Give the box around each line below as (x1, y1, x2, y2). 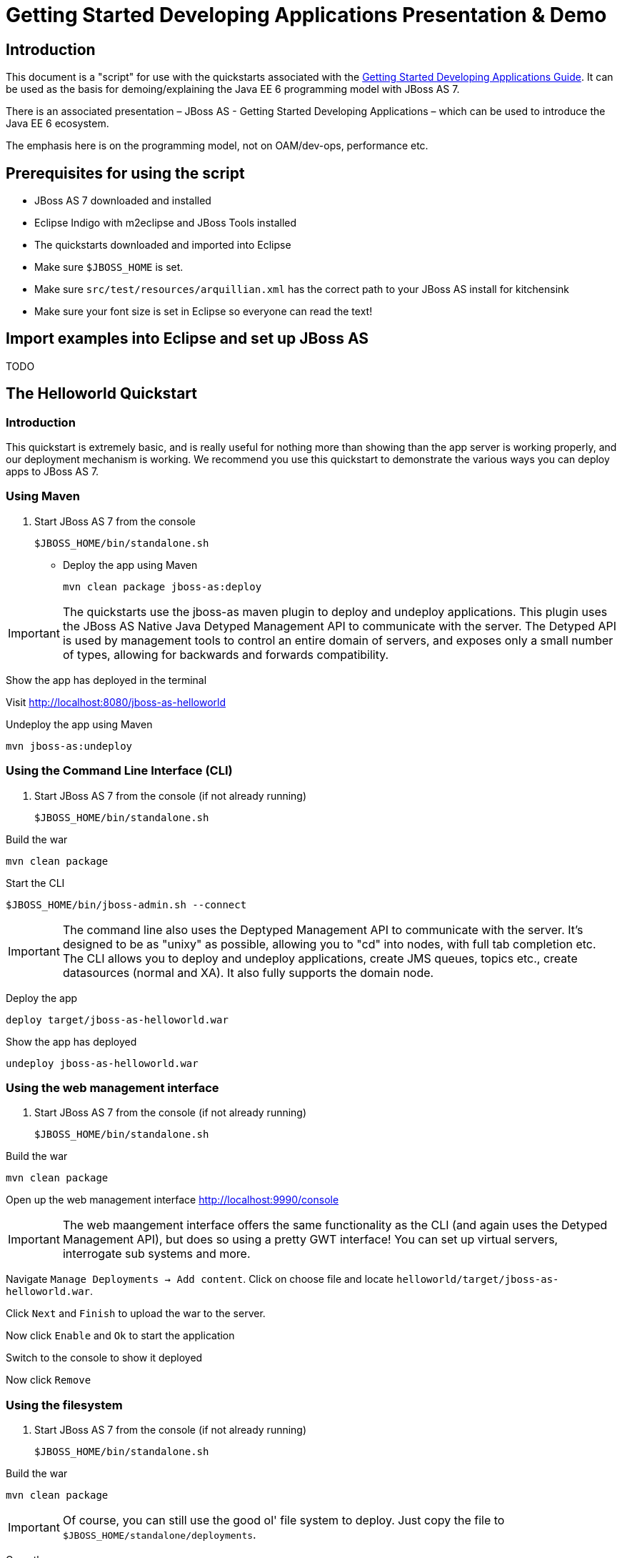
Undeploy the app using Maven (6, 718, 153, 730)
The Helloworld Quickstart (6, 384, 197, 403)
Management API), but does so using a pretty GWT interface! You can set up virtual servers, (62, 1232, 558, 1247)
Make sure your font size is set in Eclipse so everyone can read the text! (34, 305, 373, 318)
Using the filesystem (6, 1397, 123, 1412)
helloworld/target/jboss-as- (396, 1274, 559, 1286)
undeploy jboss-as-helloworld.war (6, 1057, 199, 1069)
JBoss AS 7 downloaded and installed (34, 194, 211, 207)
